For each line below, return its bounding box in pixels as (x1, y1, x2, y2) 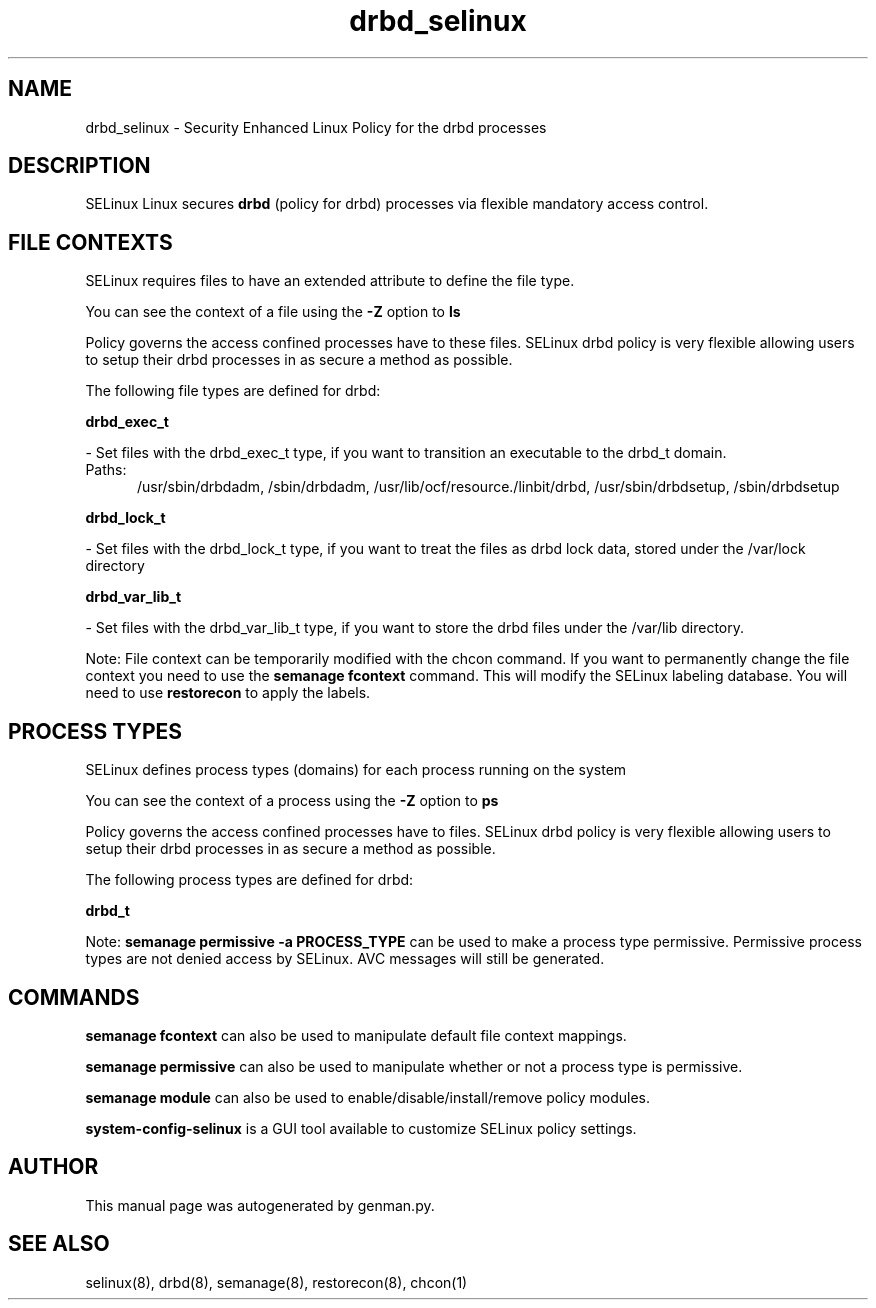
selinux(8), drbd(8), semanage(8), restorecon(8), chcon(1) (85, 1273, 468, 1291)
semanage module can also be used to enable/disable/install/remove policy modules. (85, 1088, 651, 1106)
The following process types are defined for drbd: (85, 871, 414, 889)
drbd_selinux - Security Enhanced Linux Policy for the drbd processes (85, 118, 547, 136)
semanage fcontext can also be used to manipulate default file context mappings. (85, 1026, 627, 1044)
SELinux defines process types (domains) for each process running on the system (85, 761, 627, 779)
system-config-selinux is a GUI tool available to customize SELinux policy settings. (85, 1119, 637, 1137)
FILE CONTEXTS (8, 229, 173, 255)
